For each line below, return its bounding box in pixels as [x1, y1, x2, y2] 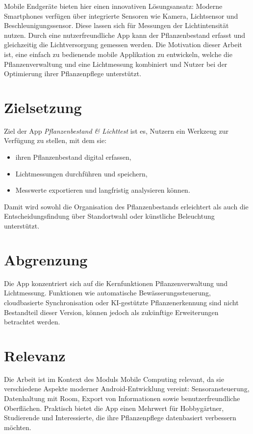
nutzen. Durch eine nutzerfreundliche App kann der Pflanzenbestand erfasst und [4, 29, 246, 40]
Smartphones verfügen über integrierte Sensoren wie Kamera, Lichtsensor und [4, 10, 238, 21]
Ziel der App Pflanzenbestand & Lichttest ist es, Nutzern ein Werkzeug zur [4, 125, 228, 136]
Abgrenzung [4, 249, 88, 269]
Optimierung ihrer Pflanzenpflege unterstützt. [4, 68, 142, 79]
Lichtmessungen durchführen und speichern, [15, 168, 148, 178]
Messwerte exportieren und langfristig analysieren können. [15, 185, 190, 195]
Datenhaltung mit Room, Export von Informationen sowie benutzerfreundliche [4, 393, 240, 404]
